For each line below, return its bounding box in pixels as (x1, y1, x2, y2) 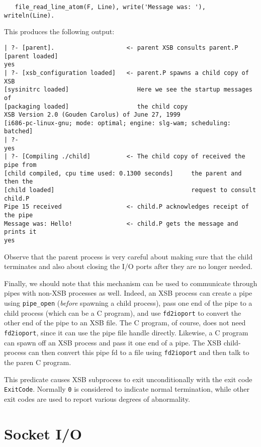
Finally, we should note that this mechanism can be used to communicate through (4, 278, 257, 288)
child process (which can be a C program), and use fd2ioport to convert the (4, 307, 241, 318)
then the (4, 178, 33, 186)
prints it (4, 228, 37, 236)
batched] (4, 128, 33, 135)
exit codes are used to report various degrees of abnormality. (4, 393, 190, 404)
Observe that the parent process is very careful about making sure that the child (4, 251, 253, 261)
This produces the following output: (4, 26, 115, 37)
